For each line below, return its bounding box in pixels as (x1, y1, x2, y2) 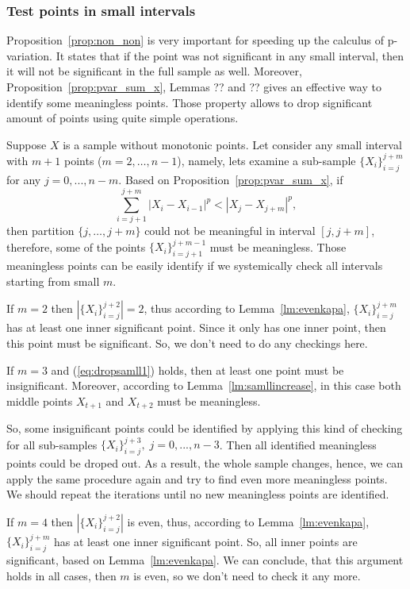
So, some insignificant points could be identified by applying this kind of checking (6, 420, 403, 437)
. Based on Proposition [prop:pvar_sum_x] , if (118, 171, 343, 187)
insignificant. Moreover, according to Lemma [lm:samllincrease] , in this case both (6, 377, 401, 394)
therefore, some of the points (6, 238, 146, 255)
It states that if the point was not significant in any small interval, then (56, 47, 404, 64)
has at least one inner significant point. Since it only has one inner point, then (6, 319, 386, 336)
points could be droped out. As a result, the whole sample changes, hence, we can (6, 455, 404, 472)
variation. (6, 47, 53, 64)
